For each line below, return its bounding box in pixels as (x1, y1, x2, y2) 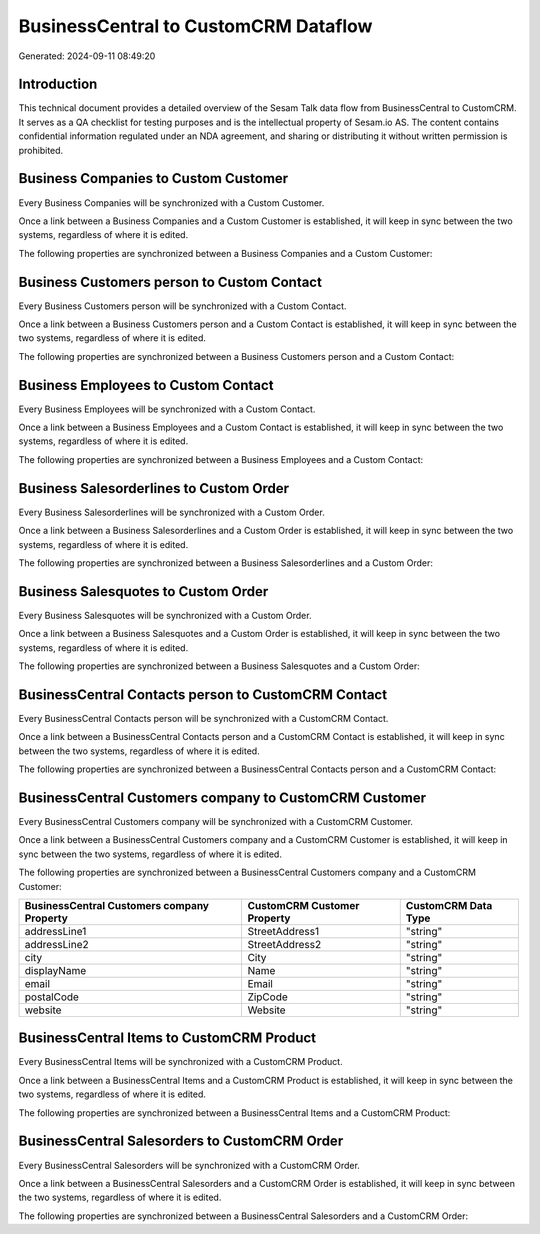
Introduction (18, 76, 98, 93)
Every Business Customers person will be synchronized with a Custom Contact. (18, 300, 347, 312)
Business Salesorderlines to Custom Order (18, 480, 290, 497)
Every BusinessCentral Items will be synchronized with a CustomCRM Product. (18, 1056, 344, 1068)
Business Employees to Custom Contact (18, 376, 274, 394)
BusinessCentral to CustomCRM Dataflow (18, 15, 373, 37)
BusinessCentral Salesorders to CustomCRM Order (18, 1133, 344, 1150)
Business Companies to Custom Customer (18, 170, 289, 187)
